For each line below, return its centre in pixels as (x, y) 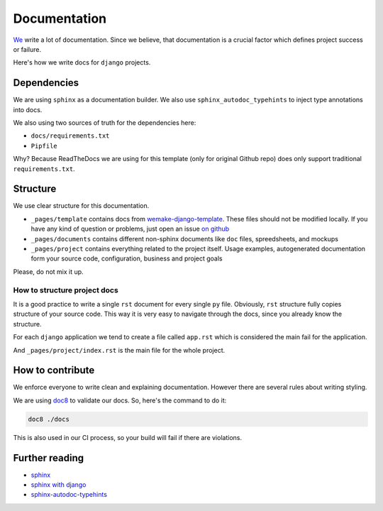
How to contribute (54, 370)
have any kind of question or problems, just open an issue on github (130, 229)
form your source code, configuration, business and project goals (127, 258)
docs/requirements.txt (70, 136)
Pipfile (44, 146)
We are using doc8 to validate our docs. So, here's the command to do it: (120, 400)
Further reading (49, 458)
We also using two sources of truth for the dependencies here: (105, 123)
